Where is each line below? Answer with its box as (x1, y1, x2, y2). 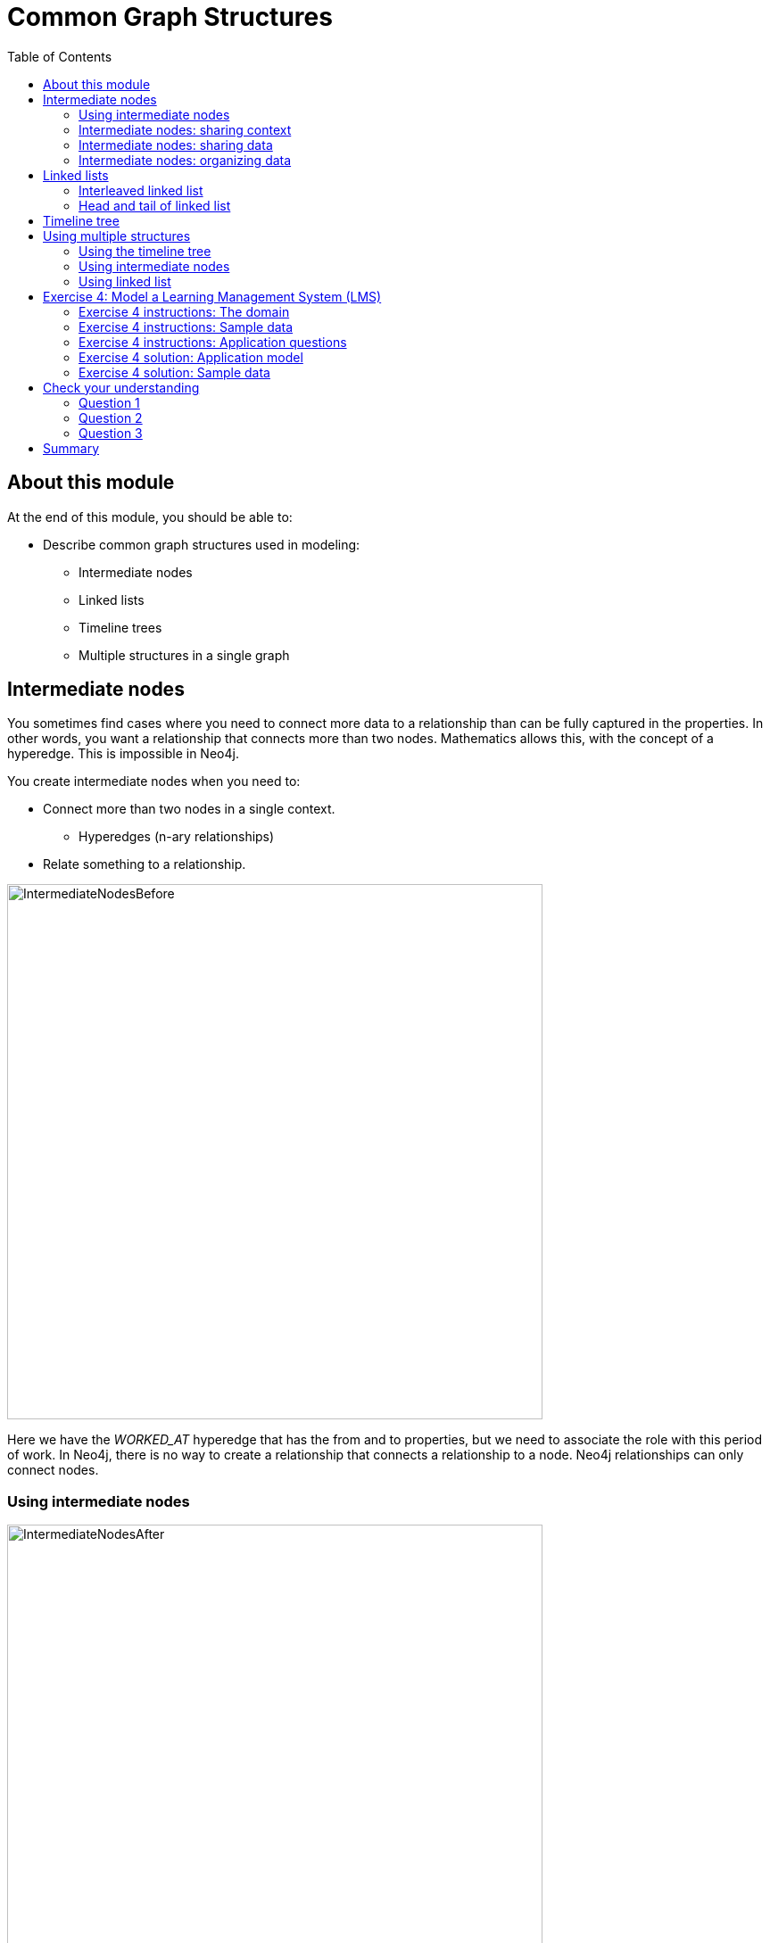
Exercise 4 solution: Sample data (79, 364, 270, 380)
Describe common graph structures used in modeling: (43, 536, 360, 552)
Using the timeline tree (79, 243, 211, 259)
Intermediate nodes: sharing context (79, 121, 292, 137)
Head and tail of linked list (79, 197, 231, 213)
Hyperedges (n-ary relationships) (79, 829, 275, 845)
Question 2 (79, 409, 143, 426)
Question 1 (79, 394, 140, 410)
